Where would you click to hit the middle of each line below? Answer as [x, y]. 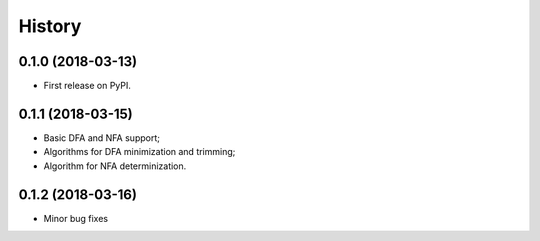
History [50, 26]
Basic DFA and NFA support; [101, 137]
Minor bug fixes [76, 218]
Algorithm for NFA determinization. [115, 166]
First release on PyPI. [87, 86]
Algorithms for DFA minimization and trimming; [139, 152]
